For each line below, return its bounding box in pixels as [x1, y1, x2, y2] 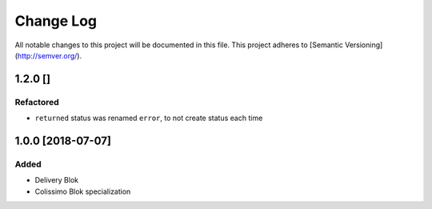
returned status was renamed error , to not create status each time [34, 113, 263, 123]
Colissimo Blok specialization [34, 187, 131, 196]
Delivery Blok [34, 175, 79, 185]
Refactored [14, 96, 59, 107]
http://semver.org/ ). [17, 50, 82, 60]
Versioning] [344, 40, 383, 50]
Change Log [14, 12, 98, 30]
